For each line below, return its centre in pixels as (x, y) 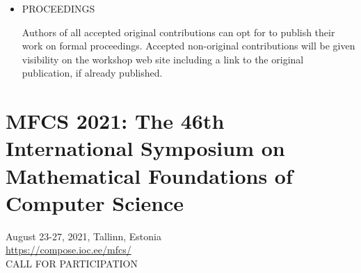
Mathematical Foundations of (149, 175)
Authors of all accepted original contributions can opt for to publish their (178, 32)
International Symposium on (145, 148)
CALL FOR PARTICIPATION (72, 263)
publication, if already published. (92, 73)
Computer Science (95, 202)
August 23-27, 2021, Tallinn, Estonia (83, 236)
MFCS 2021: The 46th (115, 121)
